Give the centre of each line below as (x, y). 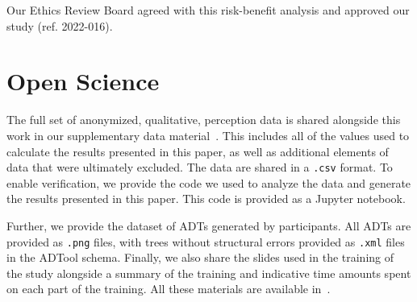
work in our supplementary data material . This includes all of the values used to (208, 135)
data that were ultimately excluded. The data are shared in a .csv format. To (200, 167)
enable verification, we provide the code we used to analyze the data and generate (209, 182)
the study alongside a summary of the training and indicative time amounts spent (209, 273)
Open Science (83, 81)
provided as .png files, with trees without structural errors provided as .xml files (206, 241)
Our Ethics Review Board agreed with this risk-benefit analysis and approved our (208, 10)
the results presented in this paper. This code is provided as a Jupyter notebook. (206, 199)
